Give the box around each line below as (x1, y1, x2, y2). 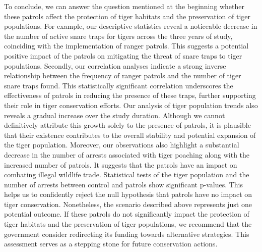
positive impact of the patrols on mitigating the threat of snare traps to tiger (4, 50, 242, 61)
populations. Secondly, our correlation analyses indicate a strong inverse (4, 60, 226, 71)
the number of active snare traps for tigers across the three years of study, (4, 30, 233, 41)
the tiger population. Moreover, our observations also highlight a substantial (4, 139, 239, 150)
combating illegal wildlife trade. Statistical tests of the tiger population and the (4, 169, 249, 180)
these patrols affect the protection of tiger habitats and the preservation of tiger (4, 11, 250, 21)
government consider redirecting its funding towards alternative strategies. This (4, 228, 249, 239)
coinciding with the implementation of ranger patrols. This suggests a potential (4, 40, 249, 51)
